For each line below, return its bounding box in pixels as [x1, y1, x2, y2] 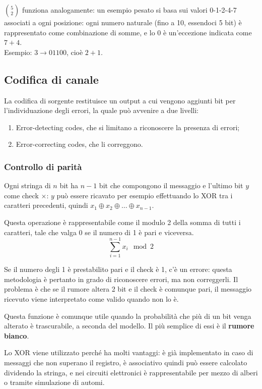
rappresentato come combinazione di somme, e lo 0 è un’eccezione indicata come [4, 27, 252, 37]
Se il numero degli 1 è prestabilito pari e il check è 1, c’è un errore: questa [4, 264, 232, 274]
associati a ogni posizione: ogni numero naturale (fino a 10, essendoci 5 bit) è [4, 17, 242, 27]
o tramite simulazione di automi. [4, 377, 105, 387]
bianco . [4, 330, 29, 341]
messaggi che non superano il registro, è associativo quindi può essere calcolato [4, 357, 247, 368]
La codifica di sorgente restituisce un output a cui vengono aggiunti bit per [4, 95, 236, 105]
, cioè [66, 46, 83, 57]
